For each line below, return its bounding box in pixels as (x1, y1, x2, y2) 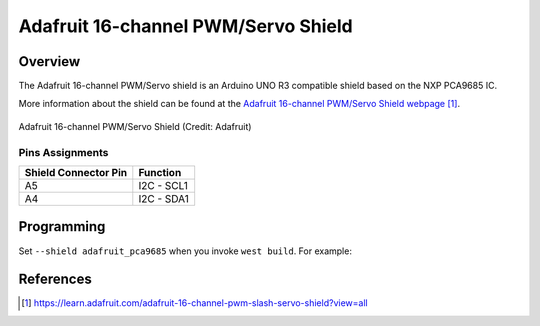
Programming (18, 218, 106, 235)
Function (138, 165, 182, 179)
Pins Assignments (18, 145, 109, 159)
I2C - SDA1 (138, 191, 190, 205)
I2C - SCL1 (138, 178, 189, 192)
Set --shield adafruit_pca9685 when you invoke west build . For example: (18, 245, 352, 257)
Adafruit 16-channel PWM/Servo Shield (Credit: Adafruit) (18, 120, 252, 132)
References (18, 271, 92, 288)
